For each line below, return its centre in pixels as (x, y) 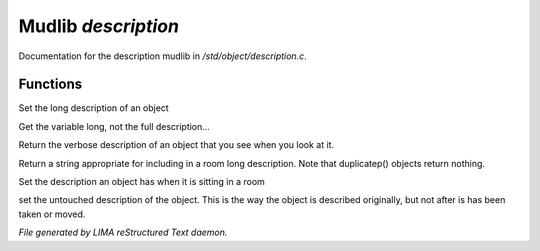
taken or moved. (52, 214)
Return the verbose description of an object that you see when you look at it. (176, 145)
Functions (50, 84)
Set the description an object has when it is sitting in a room (141, 182)
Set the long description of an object (93, 108)
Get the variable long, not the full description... (114, 126)
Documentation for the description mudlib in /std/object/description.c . (162, 56)
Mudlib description (99, 26)
